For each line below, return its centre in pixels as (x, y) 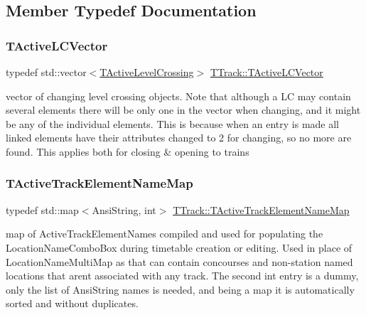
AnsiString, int (124, 209)
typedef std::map (42, 209)
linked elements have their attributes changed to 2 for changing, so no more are (179, 138)
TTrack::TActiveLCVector (267, 72)
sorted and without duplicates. (72, 303)
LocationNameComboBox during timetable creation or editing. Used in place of (179, 247)
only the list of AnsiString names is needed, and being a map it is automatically (180, 289)
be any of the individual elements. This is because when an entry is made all (173, 123)
